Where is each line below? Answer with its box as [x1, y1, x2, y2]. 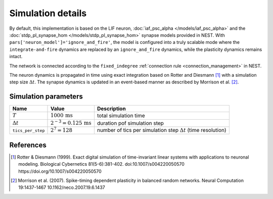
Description [97, 105, 126, 112]
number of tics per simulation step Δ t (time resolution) [97, 126, 227, 133]
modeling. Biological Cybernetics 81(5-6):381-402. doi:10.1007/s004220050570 [18, 161, 185, 167]
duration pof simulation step [97, 119, 164, 126]
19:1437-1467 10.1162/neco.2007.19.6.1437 [18, 184, 106, 190]
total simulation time [97, 112, 145, 119]
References [9, 140, 47, 149]
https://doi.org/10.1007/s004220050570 [18, 168, 102, 174]
